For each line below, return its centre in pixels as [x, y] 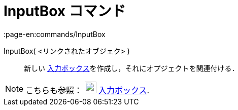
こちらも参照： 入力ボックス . [88, 90]
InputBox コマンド [65, 11]
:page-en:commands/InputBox [55, 34]
